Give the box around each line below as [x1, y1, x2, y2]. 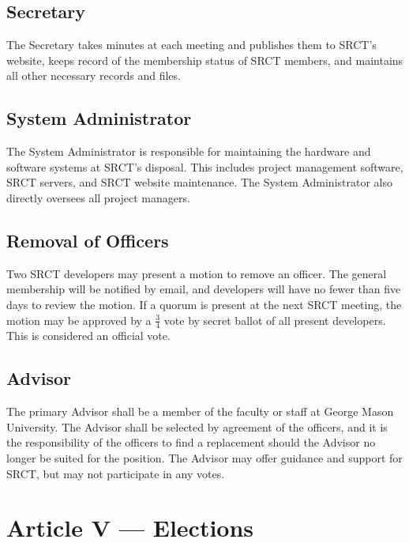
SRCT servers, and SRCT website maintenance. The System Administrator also [6, 174, 393, 190]
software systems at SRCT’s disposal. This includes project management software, [6, 158, 403, 175]
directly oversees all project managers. [6, 189, 190, 206]
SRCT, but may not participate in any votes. [6, 465, 225, 481]
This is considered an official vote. [6, 327, 171, 344]
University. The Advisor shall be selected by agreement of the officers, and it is [6, 418, 388, 435]
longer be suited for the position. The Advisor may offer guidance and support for [6, 449, 403, 466]
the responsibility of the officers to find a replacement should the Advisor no [6, 434, 376, 451]
